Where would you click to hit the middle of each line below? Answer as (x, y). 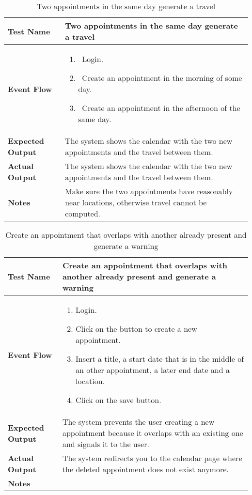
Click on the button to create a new (136, 329)
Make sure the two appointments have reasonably (149, 191)
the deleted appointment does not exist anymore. (145, 469)
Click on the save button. (118, 400)
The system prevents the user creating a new (138, 422)
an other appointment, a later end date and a (153, 370)
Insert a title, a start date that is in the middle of (160, 359)
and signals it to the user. (106, 444)
